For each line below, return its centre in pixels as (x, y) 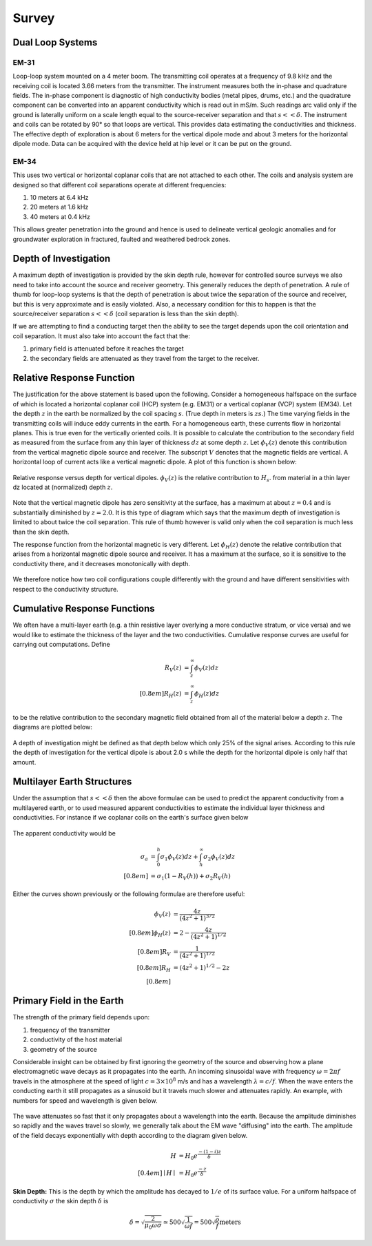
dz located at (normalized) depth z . (63, 487)
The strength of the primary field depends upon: (81, 1017)
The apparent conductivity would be (64, 833)
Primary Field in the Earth (68, 1001)
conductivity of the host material (76, 1039)
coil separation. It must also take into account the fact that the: (102, 336)
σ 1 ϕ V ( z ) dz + (179, 858)
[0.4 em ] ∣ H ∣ (157, 1173)
